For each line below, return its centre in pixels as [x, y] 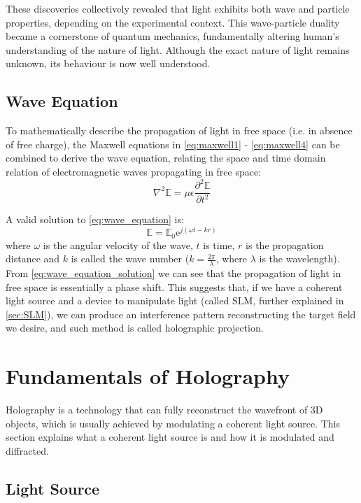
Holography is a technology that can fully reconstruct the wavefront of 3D [164, 410]
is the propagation [285, 245]
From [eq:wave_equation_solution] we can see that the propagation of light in [174, 273]
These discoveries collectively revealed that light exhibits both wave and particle [178, 8]
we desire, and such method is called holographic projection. [135, 328]
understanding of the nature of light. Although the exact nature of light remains [178, 49]
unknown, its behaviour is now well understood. [108, 63]
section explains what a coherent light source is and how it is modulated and [170, 437]
